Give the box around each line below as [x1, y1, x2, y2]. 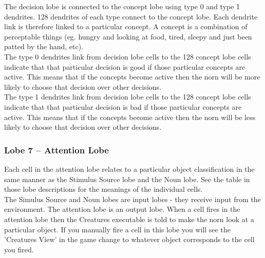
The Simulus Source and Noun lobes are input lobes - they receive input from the [4, 193, 261, 204]
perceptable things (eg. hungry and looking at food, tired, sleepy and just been [4, 31, 252, 42]
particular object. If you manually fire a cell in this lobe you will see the [4, 224, 231, 234]
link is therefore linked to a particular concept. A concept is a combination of [4, 21, 248, 32]
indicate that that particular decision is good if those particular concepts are [4, 61, 245, 72]
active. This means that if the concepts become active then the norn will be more [4, 71, 260, 82]
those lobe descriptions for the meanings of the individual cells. [4, 184, 203, 194]
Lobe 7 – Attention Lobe [4, 143, 109, 156]
